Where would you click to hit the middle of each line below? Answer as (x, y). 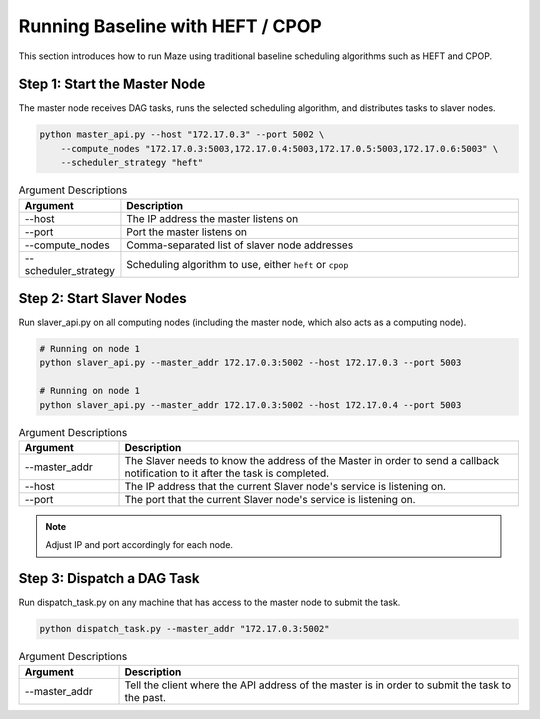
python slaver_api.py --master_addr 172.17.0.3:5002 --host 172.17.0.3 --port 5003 (250, 363)
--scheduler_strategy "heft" (132, 163)
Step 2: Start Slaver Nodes (102, 298)
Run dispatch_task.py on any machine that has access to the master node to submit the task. (209, 602)
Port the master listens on (186, 232)
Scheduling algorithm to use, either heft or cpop (237, 264)
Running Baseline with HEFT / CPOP (170, 26)
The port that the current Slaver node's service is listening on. (270, 499)
